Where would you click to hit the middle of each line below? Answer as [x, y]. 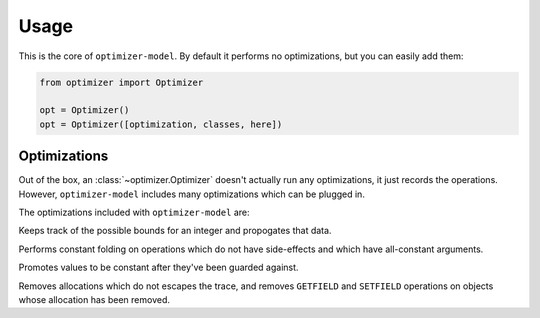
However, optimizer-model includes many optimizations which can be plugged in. [191, 194]
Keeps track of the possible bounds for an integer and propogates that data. [175, 231]
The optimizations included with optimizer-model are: [134, 212]
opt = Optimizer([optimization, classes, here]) [161, 124]
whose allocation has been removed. [94, 299]
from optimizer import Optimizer [121, 82]
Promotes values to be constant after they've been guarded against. [158, 267]
